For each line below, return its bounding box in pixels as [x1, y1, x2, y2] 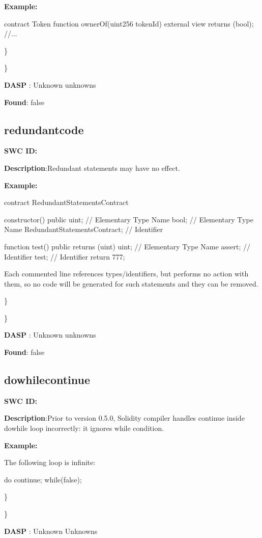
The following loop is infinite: [4, 457, 96, 468]
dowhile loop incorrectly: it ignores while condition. [4, 423, 164, 433]
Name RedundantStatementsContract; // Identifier [4, 224, 163, 235]
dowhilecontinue [4, 372, 91, 388]
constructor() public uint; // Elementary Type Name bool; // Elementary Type [4, 214, 253, 224]
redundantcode [4, 121, 84, 137]
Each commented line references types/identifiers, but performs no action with [4, 268, 249, 279]
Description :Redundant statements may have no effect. [4, 162, 180, 173]
